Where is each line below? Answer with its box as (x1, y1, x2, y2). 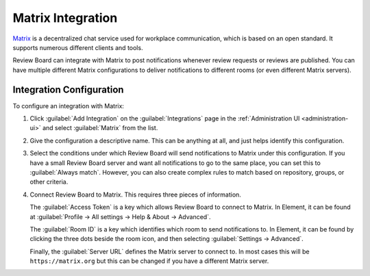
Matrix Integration (12, 10, 118, 25)
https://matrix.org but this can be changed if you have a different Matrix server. (29, 257, 269, 265)
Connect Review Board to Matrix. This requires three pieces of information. (29, 190, 241, 199)
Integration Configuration (12, 84, 124, 95)
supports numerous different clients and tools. (12, 43, 143, 51)
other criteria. (29, 178, 69, 186)
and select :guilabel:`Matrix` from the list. (42, 124, 158, 132)
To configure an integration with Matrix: (12, 101, 125, 110)
